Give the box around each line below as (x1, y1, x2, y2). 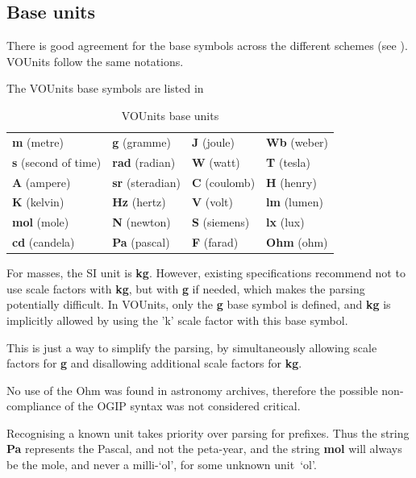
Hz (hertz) (112, 193, 166, 210)
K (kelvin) (12, 193, 64, 210)
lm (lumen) (266, 193, 323, 210)
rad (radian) (112, 153, 176, 170)
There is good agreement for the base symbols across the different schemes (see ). (6, 37, 408, 54)
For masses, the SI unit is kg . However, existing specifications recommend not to (6, 264, 406, 281)
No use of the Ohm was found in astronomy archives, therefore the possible (6, 381, 378, 398)
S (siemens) (191, 214, 250, 231)
